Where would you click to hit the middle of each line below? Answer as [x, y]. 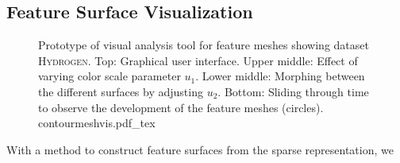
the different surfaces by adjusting [121, 91]
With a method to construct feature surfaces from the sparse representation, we [200, 149]
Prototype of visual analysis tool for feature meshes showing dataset [204, 45]
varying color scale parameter [110, 76]
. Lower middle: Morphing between [280, 76]
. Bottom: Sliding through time [293, 91]
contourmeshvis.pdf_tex [97, 123]
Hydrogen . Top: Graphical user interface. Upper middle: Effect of [198, 60]
